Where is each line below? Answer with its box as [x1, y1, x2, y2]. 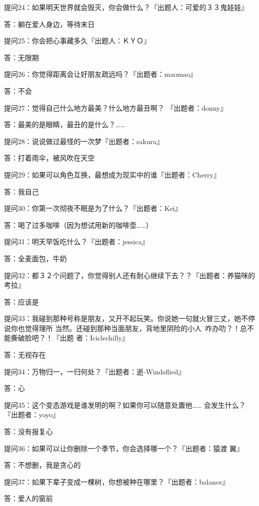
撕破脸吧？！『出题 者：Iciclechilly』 [10, 333, 129, 343]
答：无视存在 [4, 349, 46, 360]
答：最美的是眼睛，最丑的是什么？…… [4, 119, 125, 130]
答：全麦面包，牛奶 [4, 253, 67, 263]
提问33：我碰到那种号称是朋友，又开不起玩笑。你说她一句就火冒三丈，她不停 [4, 313, 255, 324]
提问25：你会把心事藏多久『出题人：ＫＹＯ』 [4, 35, 150, 46]
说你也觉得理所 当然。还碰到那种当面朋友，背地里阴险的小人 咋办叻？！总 [4, 323, 247, 333]
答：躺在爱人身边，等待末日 [4, 18, 95, 29]
